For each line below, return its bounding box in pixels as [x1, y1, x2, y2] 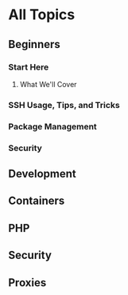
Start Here [8, 62, 49, 73]
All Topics [8, 6, 76, 24]
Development [8, 167, 77, 181]
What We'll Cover [19, 79, 77, 89]
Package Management [8, 121, 97, 132]
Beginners [8, 38, 61, 51]
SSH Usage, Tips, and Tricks [8, 99, 121, 110]
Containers [8, 194, 65, 208]
